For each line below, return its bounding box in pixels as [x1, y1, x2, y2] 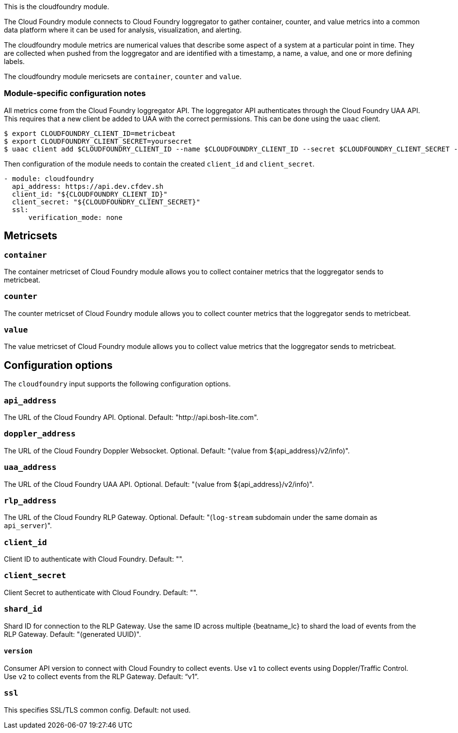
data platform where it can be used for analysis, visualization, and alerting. [4, 26, 242, 34]
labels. [4, 57, 25, 66]
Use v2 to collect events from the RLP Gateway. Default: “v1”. [4, 672, 199, 681]
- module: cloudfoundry [4, 174, 94, 183]
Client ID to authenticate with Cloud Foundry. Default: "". [4, 555, 184, 564]
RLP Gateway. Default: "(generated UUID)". [4, 630, 141, 638]
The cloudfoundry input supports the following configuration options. [4, 380, 231, 388]
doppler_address [4, 429, 76, 439]
